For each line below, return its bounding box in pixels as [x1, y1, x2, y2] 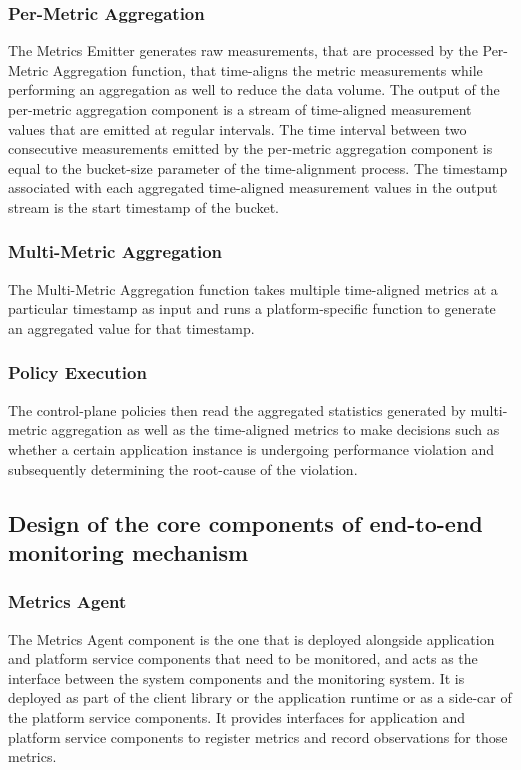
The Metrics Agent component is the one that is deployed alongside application [8, 628, 495, 649]
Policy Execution [8, 360, 147, 385]
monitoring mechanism [8, 536, 249, 567]
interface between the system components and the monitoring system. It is [8, 667, 465, 688]
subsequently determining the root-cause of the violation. [8, 458, 358, 479]
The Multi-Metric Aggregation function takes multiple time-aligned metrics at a [8, 278, 498, 299]
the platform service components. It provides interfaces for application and [8, 706, 466, 727]
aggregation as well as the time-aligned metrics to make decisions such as [51, 419, 500, 440]
